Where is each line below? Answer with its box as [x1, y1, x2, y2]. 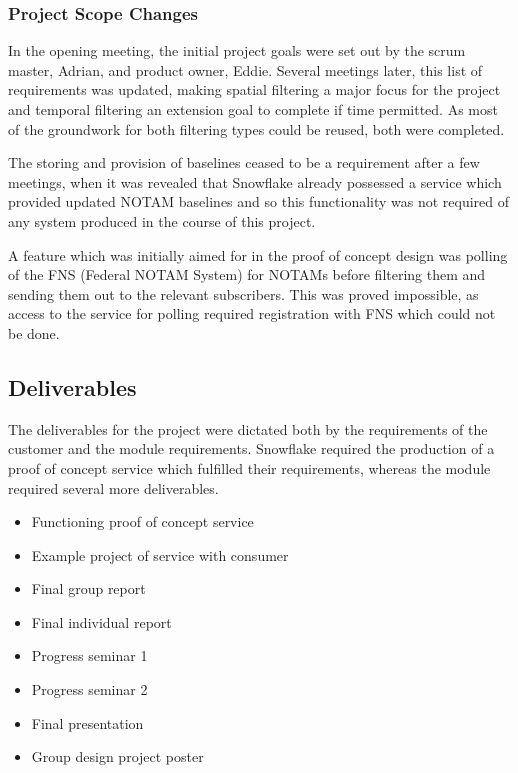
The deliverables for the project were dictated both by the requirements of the [8, 418, 488, 439]
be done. [8, 322, 60, 343]
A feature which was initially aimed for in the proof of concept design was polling [8, 244, 508, 265]
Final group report [31, 578, 146, 599]
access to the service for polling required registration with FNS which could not [8, 303, 496, 324]
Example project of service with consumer [31, 544, 289, 565]
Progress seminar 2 [31, 679, 148, 700]
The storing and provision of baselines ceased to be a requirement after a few [8, 152, 480, 173]
